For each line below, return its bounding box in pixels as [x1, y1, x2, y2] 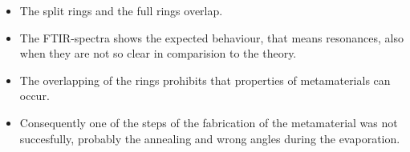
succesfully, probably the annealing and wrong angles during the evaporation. [19, 130, 400, 146]
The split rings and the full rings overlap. [19, 2, 223, 18]
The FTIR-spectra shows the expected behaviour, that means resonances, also [19, 29, 404, 46]
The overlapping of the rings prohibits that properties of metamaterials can [19, 71, 391, 88]
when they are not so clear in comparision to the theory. [19, 45, 297, 62]
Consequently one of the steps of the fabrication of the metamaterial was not [19, 114, 398, 130]
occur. [19, 87, 50, 104]
